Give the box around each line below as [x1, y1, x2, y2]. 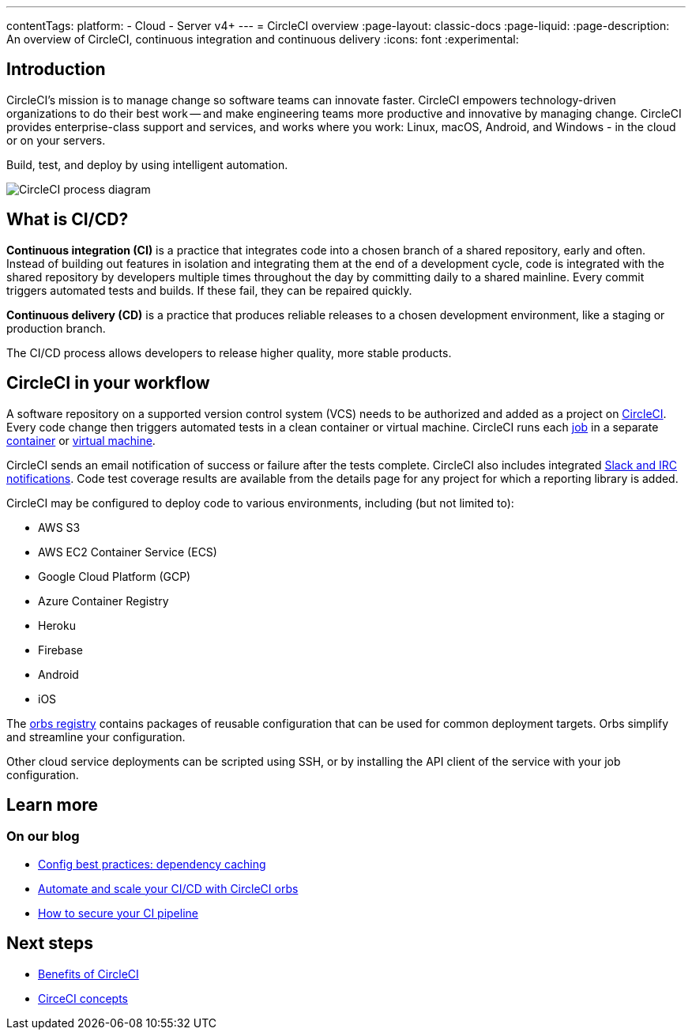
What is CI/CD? [6, 209, 129, 230]
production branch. [6, 321, 106, 335]
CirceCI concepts [38, 991, 128, 1005]
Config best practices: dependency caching [38, 857, 266, 871]
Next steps [6, 933, 93, 954]
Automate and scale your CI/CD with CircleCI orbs [38, 881, 299, 895]
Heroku [38, 618, 76, 632]
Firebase [38, 642, 83, 657]
